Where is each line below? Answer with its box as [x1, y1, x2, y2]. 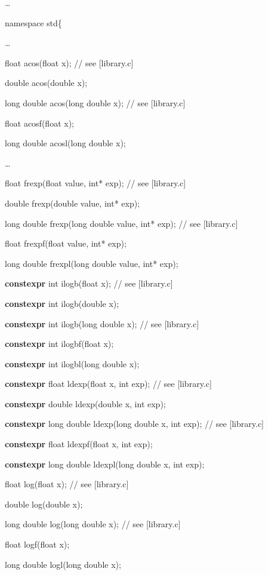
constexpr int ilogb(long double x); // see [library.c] [5, 317, 199, 330]
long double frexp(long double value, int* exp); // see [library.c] [5, 217, 238, 229]
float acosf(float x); [5, 116, 74, 129]
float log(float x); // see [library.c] [5, 478, 129, 490]
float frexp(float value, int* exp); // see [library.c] [5, 177, 186, 189]
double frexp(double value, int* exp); [5, 196, 140, 209]
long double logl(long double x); [5, 558, 121, 570]
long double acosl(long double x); [5, 137, 126, 149]
